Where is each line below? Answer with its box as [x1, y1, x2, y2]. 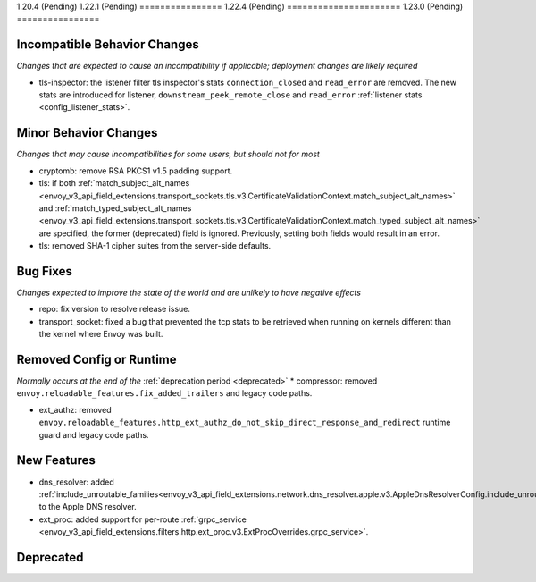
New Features [16, 452, 96, 468]
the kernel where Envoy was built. [38, 329, 163, 340]
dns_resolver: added [38, 477, 115, 487]
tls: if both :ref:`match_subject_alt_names [38, 178, 190, 189]
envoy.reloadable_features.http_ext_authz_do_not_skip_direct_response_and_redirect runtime [38, 417, 451, 428]
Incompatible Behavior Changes [16, 37, 200, 53]
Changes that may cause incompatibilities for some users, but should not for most [16, 148, 321, 160]
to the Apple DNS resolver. [38, 502, 138, 512]
